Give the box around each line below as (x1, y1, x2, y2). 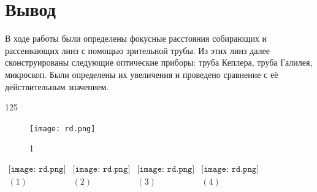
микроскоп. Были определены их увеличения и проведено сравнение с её (5, 67, 278, 80)
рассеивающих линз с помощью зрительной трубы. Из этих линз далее (5, 44, 270, 56)
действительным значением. (5, 80, 109, 93)
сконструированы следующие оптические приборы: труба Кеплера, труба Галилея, (5, 56, 313, 69)
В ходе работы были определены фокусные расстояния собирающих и (5, 32, 267, 45)
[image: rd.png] (29, 124, 96, 133)
